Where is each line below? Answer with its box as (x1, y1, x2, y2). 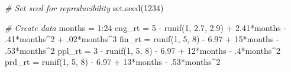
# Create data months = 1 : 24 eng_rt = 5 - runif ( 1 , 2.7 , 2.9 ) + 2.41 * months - (5, 21, 287, 33)
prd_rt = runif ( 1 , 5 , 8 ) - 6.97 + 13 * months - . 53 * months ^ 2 (5, 56, 221, 68)
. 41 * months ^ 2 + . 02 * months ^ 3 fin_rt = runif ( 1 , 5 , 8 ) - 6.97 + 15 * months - (5, 33, 279, 45)
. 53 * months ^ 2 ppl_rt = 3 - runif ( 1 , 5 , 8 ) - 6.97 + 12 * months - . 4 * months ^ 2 (5, 44, 281, 56)
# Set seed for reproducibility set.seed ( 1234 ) (5, 2, 164, 13)
